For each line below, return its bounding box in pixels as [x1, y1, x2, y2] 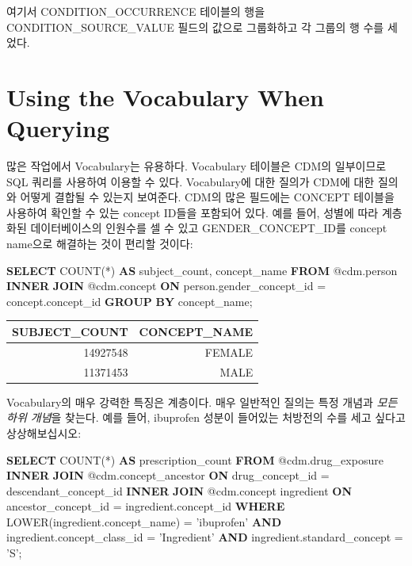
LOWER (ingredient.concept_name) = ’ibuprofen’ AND [6, 513, 282, 530]
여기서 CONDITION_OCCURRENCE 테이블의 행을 [6, 3, 265, 19]
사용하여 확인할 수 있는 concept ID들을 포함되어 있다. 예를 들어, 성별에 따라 [6, 204, 379, 220]
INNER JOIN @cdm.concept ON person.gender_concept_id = [6, 277, 326, 294]
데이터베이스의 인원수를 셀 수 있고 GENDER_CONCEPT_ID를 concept [30, 220, 387, 236]
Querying [6, 112, 110, 144]
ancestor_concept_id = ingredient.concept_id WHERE [6, 498, 285, 514]
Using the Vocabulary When [6, 80, 324, 113]
